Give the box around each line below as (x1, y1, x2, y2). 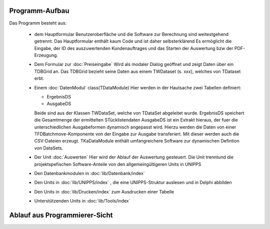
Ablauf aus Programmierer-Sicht (9, 210, 113, 219)
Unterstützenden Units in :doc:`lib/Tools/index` (34, 198, 130, 204)
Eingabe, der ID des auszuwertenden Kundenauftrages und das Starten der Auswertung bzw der (34, 45, 233, 51)
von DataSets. (34, 145, 63, 151)
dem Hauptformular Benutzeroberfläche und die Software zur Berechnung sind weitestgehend (34, 31, 229, 37)
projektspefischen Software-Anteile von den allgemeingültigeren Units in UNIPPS (34, 161, 201, 167)
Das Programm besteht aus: (9, 20, 67, 26)
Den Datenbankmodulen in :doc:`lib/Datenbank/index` (34, 170, 145, 176)
